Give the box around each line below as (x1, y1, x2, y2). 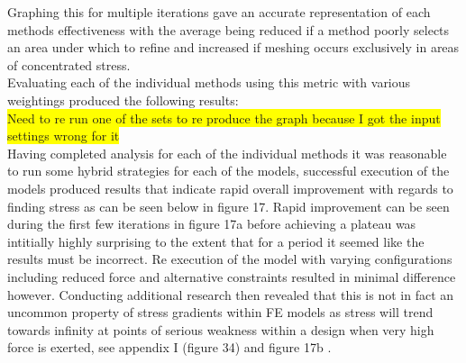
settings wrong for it (7, 126, 120, 145)
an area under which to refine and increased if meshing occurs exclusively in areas (7, 38, 460, 57)
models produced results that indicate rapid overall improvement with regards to (7, 178, 453, 197)
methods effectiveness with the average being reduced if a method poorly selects (7, 20, 450, 39)
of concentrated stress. (7, 55, 131, 74)
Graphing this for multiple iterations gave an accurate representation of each (7, 3, 431, 21)
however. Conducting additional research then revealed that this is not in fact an (7, 285, 454, 304)
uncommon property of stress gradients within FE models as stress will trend (7, 303, 434, 322)
